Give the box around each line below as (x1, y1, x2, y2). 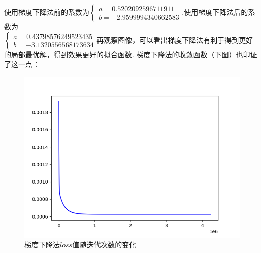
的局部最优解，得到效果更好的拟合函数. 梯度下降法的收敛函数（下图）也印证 (4, 49, 257, 59)
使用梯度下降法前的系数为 (4, 7, 89, 17)
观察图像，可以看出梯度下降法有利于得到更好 (104, 34, 253, 45)
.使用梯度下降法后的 (182, 7, 248, 17)
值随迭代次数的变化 (72, 239, 137, 250)
